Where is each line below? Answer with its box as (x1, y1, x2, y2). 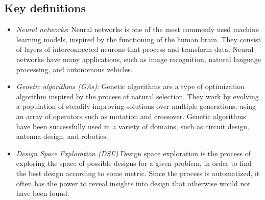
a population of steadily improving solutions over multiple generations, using (16, 101, 256, 111)
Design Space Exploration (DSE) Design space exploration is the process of (16, 148, 251, 158)
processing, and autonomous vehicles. (16, 64, 133, 74)
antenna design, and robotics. (16, 131, 108, 141)
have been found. (16, 188, 69, 198)
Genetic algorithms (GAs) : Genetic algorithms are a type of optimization (16, 81, 245, 92)
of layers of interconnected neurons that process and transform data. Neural (16, 44, 254, 54)
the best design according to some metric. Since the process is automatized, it (16, 167, 260, 178)
